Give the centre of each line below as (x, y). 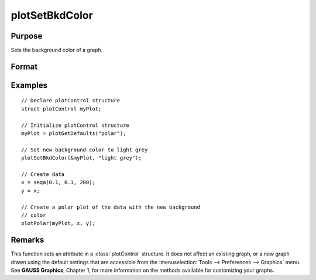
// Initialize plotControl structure (75, 125)
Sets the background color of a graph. (57, 50)
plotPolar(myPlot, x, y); (59, 223)
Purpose (27, 36)
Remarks (28, 240)
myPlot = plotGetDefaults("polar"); (74, 134)
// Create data (43, 174)
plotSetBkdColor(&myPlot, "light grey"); (81, 158)
